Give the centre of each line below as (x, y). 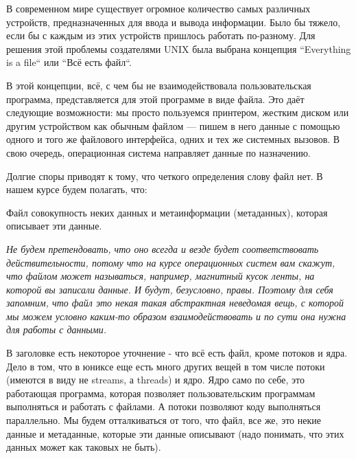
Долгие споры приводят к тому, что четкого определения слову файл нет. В (165, 176)
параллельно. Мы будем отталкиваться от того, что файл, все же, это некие (164, 420)
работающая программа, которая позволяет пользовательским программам (161, 393)
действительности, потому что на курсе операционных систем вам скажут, (171, 262)
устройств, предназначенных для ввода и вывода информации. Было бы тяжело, (174, 22)
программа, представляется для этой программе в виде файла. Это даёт (155, 99)
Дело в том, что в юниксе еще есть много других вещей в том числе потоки (166, 366)
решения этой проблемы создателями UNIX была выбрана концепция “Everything (179, 48)
